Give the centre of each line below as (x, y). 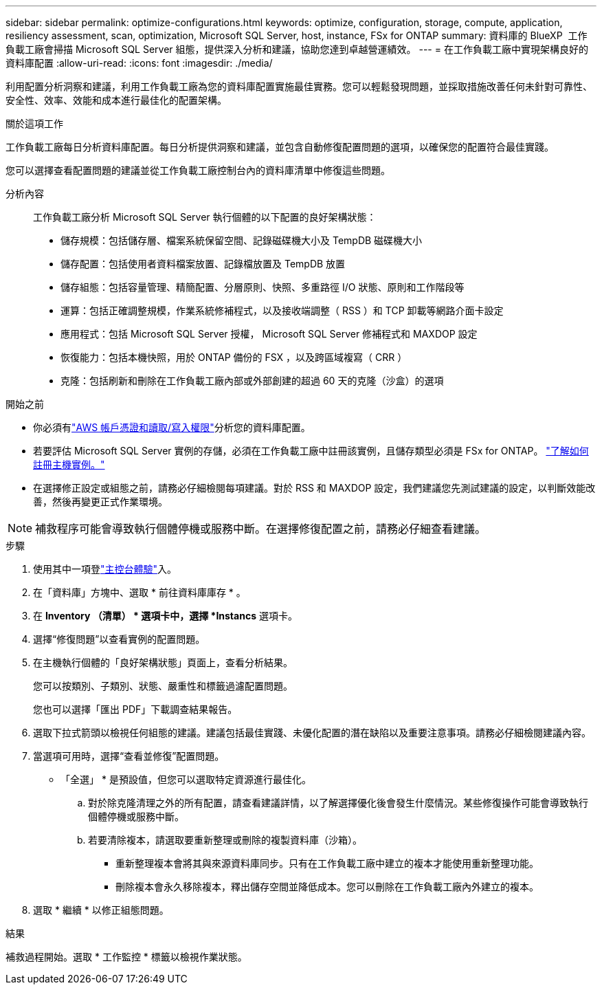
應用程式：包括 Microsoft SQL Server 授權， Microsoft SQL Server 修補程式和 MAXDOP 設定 (269, 334)
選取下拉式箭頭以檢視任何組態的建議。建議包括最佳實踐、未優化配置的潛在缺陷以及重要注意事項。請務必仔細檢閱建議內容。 (312, 733)
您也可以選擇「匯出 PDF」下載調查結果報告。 (135, 709)
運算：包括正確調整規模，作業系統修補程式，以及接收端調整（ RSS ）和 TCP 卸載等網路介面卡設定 (282, 310)
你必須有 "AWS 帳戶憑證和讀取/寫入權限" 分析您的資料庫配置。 (172, 427)
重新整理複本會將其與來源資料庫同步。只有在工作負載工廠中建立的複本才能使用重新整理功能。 (327, 863)
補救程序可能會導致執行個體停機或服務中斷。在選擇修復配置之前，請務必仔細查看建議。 (261, 529)
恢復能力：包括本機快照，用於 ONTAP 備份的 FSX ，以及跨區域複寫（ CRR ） (234, 357)
